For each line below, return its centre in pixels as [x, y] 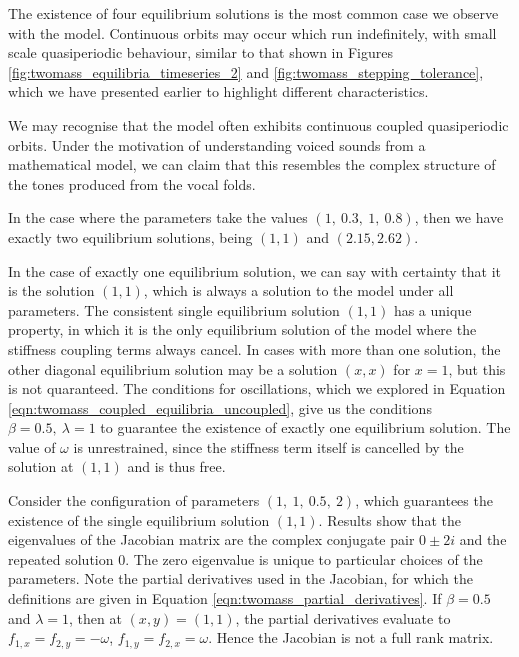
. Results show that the [389, 519]
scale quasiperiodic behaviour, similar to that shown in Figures [200, 52]
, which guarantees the [424, 500]
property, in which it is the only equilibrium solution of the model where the [242, 329]
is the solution [51, 290]
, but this [477, 368]
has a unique [432, 309]
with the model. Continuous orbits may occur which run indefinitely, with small [252, 32]
